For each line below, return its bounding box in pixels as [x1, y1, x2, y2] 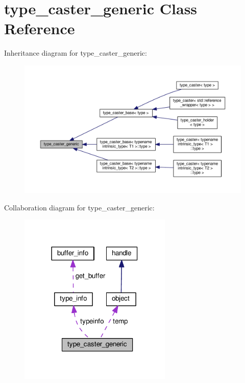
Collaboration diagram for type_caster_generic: [4, 202, 155, 212]
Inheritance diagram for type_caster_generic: [4, 47, 147, 58]
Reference [4, 18, 75, 39]
